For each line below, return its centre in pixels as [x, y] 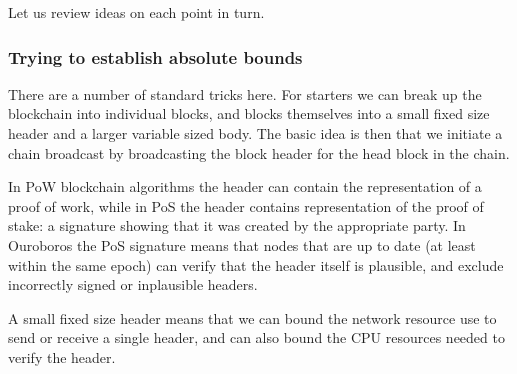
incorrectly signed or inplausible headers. [133, 284]
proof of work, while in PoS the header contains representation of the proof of [246, 205]
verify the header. [62, 356]
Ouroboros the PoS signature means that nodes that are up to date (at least [242, 244]
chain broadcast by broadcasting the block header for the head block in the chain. [259, 152]
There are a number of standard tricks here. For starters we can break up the [245, 93]
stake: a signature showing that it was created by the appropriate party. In [237, 225]
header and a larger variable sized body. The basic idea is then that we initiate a [255, 133]
